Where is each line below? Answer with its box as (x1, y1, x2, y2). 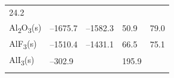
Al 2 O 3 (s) (9, 20, 42, 35)
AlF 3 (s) (9, 37, 37, 51)
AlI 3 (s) (9, 53, 34, 68)
